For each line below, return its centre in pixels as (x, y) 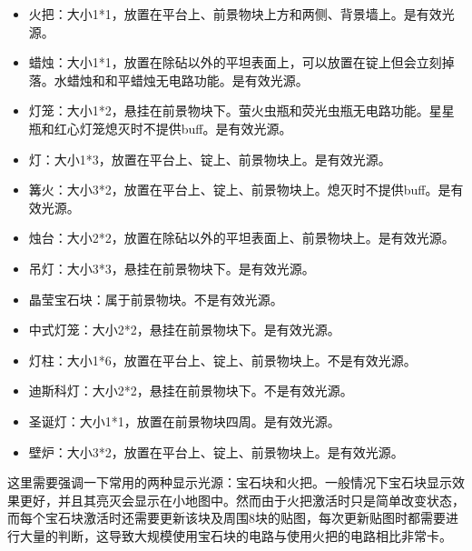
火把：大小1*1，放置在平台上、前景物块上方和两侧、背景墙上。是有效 (235, 14)
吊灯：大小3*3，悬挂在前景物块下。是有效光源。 (172, 268)
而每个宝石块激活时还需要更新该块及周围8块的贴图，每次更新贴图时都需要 (226, 518)
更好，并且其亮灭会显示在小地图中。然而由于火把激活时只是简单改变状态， (242, 500)
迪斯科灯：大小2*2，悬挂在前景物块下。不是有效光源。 (191, 391)
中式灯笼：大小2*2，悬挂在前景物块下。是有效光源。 (184, 330)
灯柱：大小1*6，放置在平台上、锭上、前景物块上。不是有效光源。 (222, 360)
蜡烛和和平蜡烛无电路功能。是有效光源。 (187, 80)
